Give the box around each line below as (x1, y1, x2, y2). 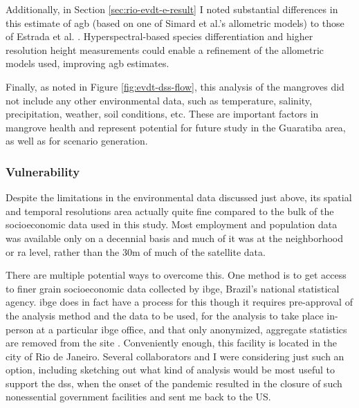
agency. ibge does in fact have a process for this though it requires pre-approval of (6, 295, 353, 309)
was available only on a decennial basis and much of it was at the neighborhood (6, 230, 344, 245)
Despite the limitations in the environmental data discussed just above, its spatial (6, 190, 352, 205)
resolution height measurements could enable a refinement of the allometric (6, 42, 324, 57)
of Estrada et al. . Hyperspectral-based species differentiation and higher (6, 29, 313, 44)
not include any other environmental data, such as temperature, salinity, (6, 93, 312, 107)
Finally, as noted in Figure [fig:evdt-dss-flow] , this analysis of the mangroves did (6, 79, 344, 93)
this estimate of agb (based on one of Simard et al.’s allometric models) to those (6, 15, 344, 30)
